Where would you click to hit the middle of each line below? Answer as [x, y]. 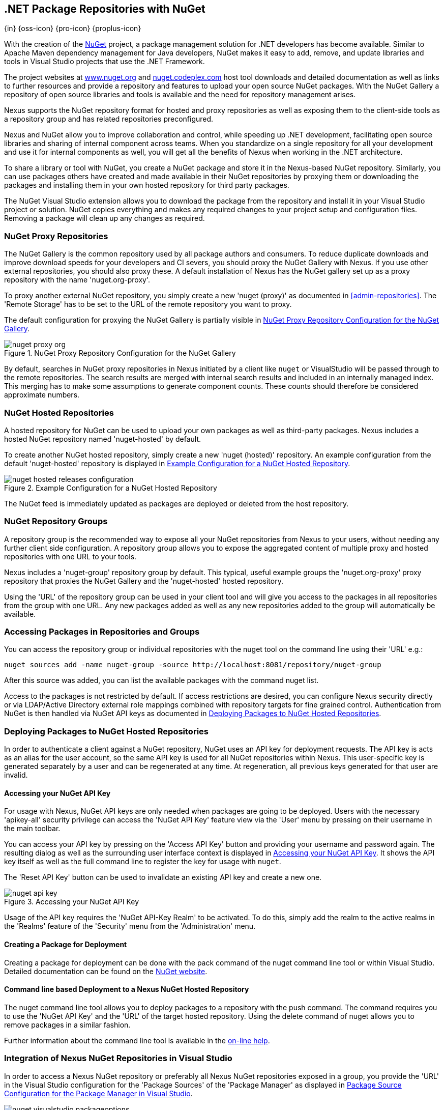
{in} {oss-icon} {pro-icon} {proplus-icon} [73, 29]
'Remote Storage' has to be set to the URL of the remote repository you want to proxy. [148, 304]
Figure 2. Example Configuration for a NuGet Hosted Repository [111, 488]
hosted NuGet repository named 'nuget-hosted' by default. [103, 439]
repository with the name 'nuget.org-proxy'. [77, 280]
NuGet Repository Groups [56, 521]
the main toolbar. [32, 829]
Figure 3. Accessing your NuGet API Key [72, 902]
